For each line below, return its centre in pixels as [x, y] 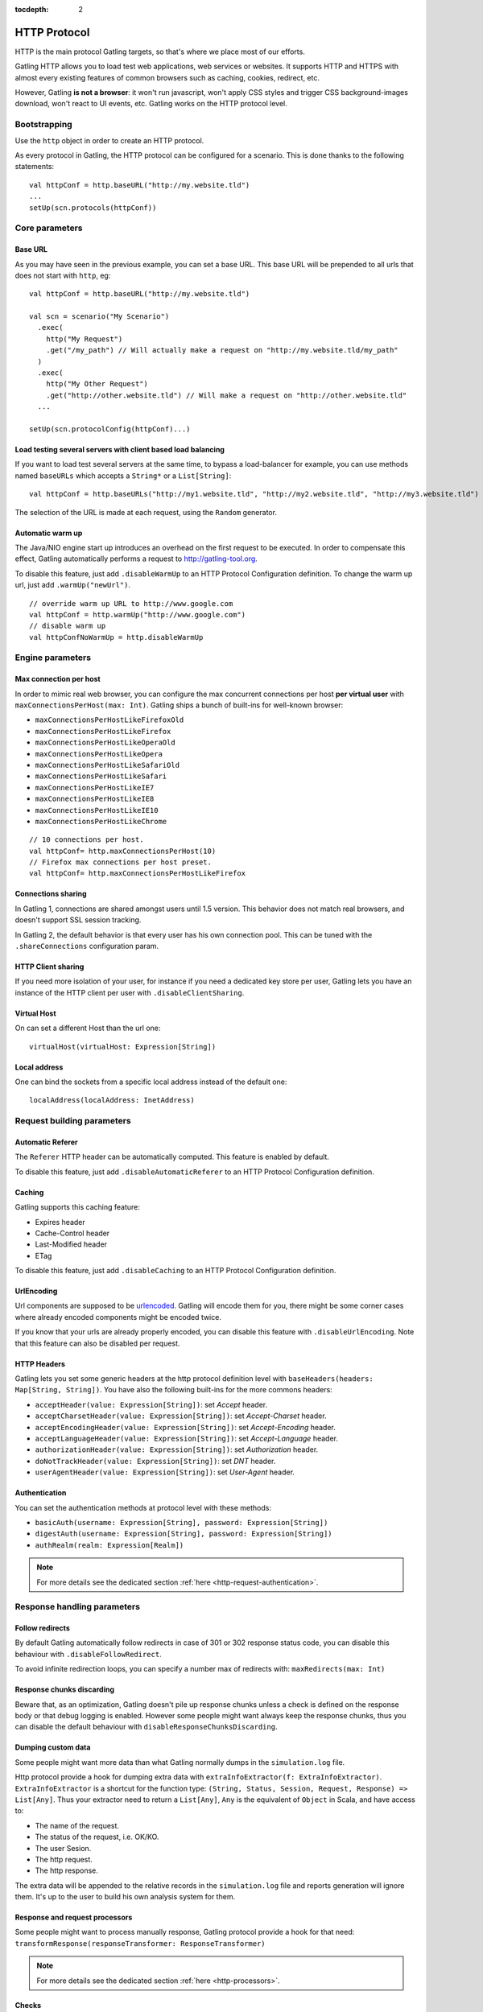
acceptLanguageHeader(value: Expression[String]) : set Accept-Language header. [186, 1438]
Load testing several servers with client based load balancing [120, 449]
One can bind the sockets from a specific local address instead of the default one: [151, 1082]
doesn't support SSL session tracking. [78, 920]
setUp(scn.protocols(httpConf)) [93, 208]
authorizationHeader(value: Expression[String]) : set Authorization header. [177, 1449]
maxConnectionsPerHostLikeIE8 [95, 799]
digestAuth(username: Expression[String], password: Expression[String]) [184, 1534]
